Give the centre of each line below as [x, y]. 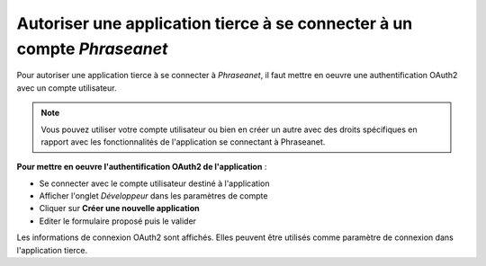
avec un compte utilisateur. [67, 88]
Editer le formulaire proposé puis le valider [118, 221]
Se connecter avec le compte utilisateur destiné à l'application [154, 183]
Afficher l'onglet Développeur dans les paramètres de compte [153, 196]
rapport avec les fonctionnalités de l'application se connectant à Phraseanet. [183, 142]
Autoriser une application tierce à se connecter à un [215, 23]
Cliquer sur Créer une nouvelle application [119, 208]
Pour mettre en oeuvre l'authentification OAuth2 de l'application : [142, 167]
